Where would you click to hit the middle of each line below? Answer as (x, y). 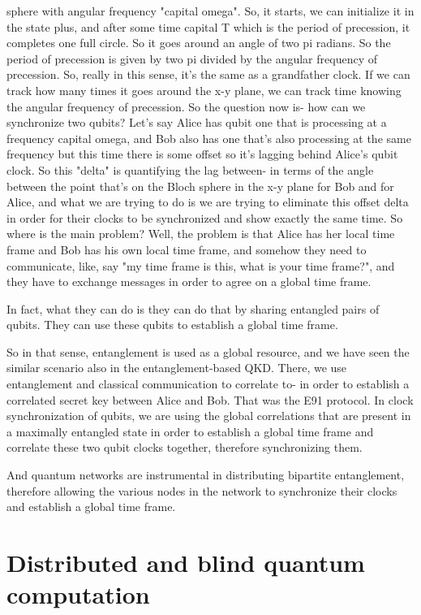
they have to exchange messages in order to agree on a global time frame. (189, 282)
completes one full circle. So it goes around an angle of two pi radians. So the (199, 43)
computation (78, 594)
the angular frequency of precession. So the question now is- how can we (186, 106)
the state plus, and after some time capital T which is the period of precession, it (208, 26)
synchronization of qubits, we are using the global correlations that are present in (209, 416)
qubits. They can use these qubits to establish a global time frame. (172, 325)
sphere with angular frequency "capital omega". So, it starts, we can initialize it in (210, 11)
